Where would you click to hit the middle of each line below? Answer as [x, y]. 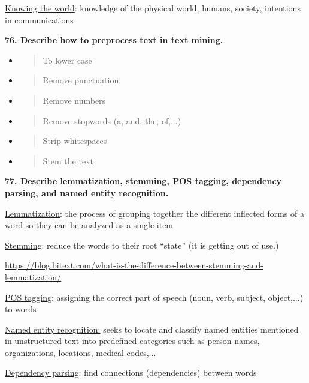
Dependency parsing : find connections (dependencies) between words [131, 372]
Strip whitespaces [75, 141]
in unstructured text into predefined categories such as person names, [132, 341]
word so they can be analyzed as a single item [89, 225]
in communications [39, 20]
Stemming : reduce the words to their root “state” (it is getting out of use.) [142, 245]
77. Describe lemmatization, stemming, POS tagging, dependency [143, 181]
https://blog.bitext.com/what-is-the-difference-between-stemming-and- [134, 265]
